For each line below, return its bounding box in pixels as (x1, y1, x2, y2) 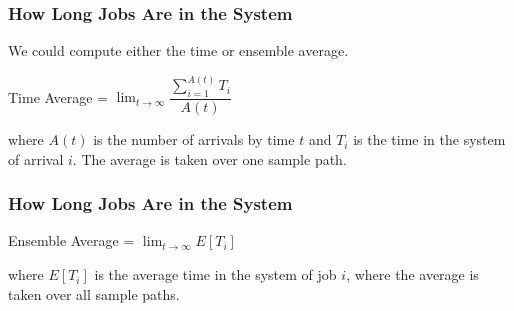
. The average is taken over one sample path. (72, 148, 347, 169)
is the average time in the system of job (94, 264, 337, 285)
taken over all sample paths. (8, 283, 180, 304)
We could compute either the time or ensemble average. (8, 40, 349, 61)
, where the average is (346, 264, 479, 285)
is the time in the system (353, 129, 506, 150)
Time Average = (8, 86, 108, 107)
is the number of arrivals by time (93, 129, 295, 150)
